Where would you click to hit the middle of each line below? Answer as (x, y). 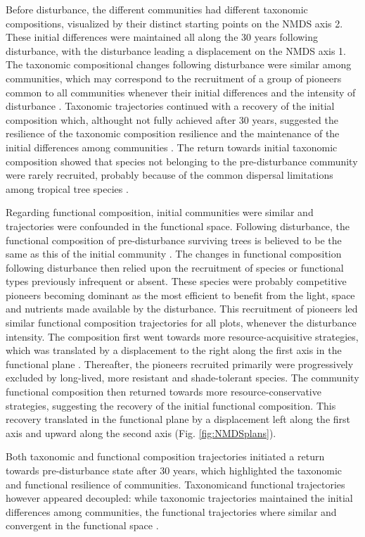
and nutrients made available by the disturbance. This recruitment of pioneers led (182, 309)
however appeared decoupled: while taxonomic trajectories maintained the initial (179, 498)
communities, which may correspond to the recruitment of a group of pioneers (174, 78)
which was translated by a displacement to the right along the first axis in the (174, 350)
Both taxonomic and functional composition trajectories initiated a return (165, 456)
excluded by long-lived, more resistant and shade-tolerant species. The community (182, 378)
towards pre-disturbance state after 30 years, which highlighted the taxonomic (174, 470)
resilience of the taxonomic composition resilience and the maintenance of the (173, 133)
